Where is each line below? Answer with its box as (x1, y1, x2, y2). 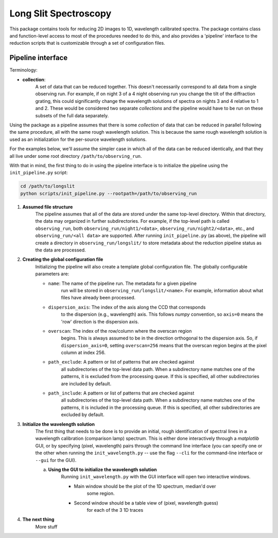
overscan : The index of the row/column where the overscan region (48, 328, 192, 334)
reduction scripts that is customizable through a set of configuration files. (9, 40, 166, 46)
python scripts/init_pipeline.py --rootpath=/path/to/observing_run (20, 190, 197, 196)
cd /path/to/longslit (20, 183, 75, 189)
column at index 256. (61, 350, 106, 356)
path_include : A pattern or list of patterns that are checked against (48, 390, 195, 396)
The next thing (22, 516, 55, 523)
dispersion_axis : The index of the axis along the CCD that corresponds (48, 304, 206, 310)
